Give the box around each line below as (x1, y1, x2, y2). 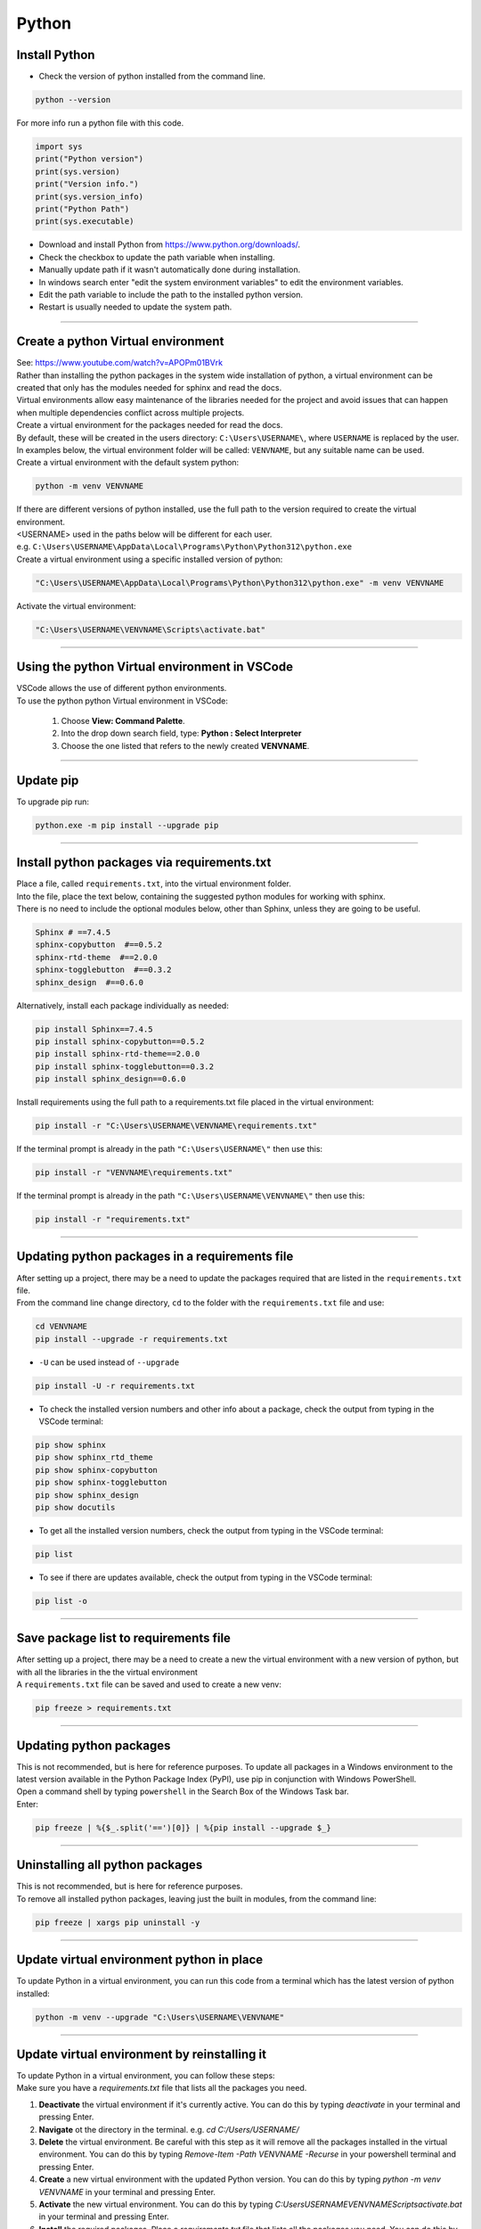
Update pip (16, 772, 79, 788)
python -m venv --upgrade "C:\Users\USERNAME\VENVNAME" (35, 2011, 285, 2022)
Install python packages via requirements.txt (16, 855, 272, 870)
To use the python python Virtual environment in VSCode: (16, 695, 229, 706)
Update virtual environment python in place (16, 1953, 264, 1968)
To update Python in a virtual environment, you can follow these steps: (16, 2070, 275, 2081)
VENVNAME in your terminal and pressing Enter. (38, 2186, 216, 2197)
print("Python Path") (35, 203, 130, 214)
